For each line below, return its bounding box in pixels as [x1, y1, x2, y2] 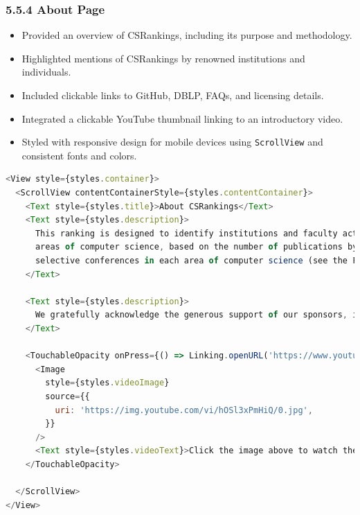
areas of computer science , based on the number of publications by [35, 242, 358, 252]
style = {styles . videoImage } [45, 378, 170, 388]
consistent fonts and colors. [21, 148, 137, 162]
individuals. [21, 64, 71, 79]
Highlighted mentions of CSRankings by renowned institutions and [21, 51, 305, 65]
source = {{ [45, 391, 90, 401]
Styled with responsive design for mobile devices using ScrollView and [21, 134, 323, 149]
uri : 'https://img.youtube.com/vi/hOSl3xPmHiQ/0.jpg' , [55, 405, 313, 415]
